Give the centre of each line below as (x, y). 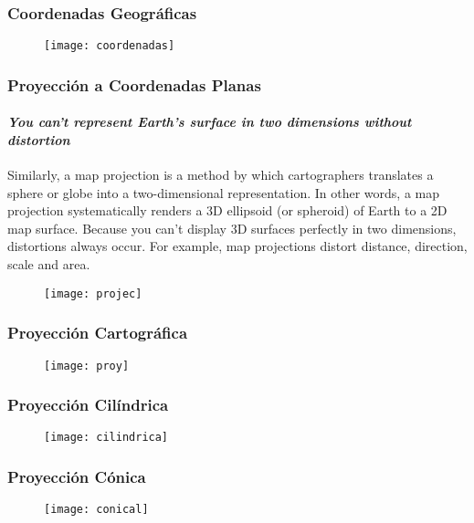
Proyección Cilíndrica (88, 405)
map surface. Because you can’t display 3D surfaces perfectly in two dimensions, (232, 228)
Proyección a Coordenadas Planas (134, 84)
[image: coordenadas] (110, 46)
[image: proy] (87, 366)
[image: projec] (93, 293)
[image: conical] (96, 510)
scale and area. (49, 264)
